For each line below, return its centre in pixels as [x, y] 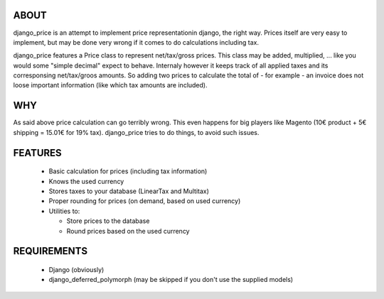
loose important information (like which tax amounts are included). [110, 85]
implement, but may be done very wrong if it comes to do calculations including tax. [136, 42]
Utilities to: [64, 211]
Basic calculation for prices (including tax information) [128, 171]
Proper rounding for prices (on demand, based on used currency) [145, 201]
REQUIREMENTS [50, 251]
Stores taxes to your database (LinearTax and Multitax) [129, 191]
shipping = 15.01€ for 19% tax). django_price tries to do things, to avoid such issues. [136, 132]
